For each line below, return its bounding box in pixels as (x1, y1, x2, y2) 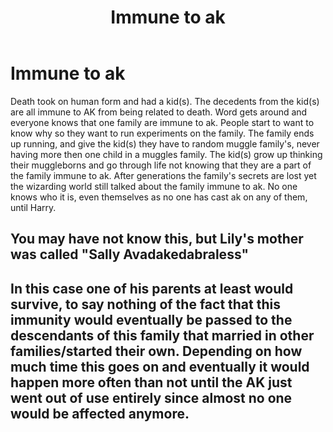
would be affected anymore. (10, 405, 190, 422)
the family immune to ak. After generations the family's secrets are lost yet (10, 169, 317, 181)
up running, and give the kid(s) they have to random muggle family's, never (10, 137, 320, 150)
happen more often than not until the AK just (10, 374, 293, 391)
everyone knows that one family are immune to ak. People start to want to (10, 116, 315, 128)
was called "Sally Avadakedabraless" (10, 246, 250, 263)
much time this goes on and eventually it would (10, 358, 310, 375)
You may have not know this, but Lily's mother (10, 231, 304, 248)
